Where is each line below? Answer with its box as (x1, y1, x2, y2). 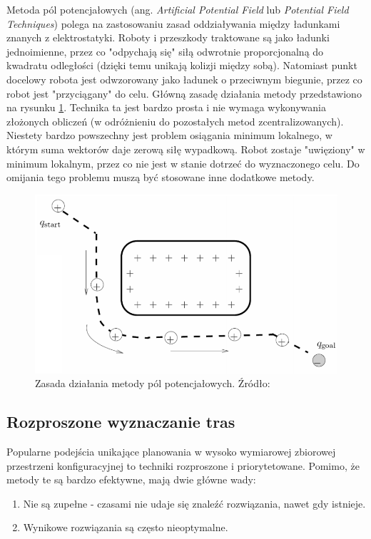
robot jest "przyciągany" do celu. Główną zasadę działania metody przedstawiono (6, 86, 362, 101)
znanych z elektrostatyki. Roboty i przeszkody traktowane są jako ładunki (6, 30, 330, 45)
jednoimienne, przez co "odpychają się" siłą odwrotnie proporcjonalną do (6, 43, 324, 58)
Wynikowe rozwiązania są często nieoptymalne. (23, 520, 228, 535)
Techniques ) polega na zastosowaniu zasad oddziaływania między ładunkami (6, 16, 340, 31)
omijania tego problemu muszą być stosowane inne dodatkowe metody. (6, 170, 315, 185)
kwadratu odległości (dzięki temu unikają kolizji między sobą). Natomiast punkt (6, 58, 357, 73)
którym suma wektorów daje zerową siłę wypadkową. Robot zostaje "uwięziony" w (6, 141, 365, 156)
